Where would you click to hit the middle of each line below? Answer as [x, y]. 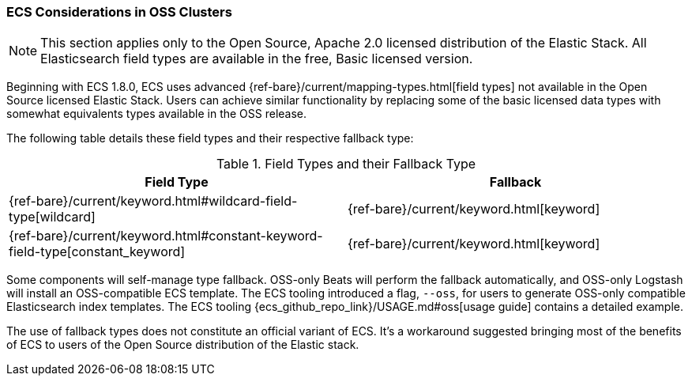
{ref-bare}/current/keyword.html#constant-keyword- [166, 236]
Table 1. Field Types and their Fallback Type [346, 164]
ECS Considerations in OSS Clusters [119, 12]
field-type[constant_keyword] [97, 252]
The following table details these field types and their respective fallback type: [210, 138]
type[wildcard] [52, 217]
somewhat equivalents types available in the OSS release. [157, 114]
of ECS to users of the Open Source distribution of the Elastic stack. [183, 345]
